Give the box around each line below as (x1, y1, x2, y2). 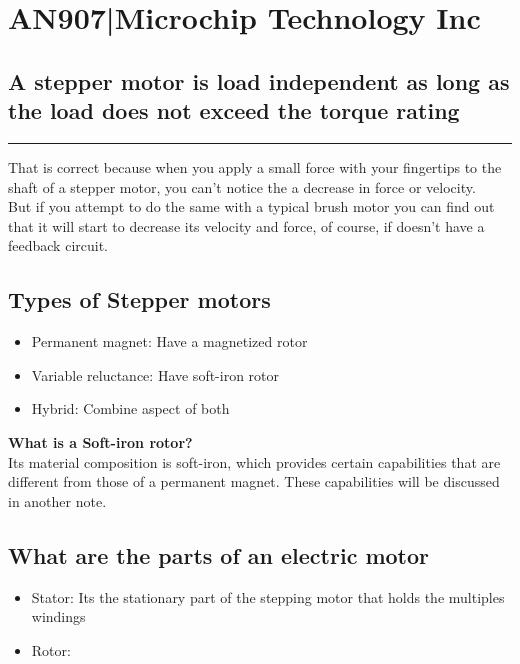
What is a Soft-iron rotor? (8, 431, 193, 452)
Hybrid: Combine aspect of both (31, 398, 230, 419)
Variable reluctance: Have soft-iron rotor (31, 364, 280, 385)
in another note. (8, 490, 107, 511)
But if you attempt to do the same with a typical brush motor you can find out (8, 196, 495, 217)
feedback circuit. (8, 235, 108, 256)
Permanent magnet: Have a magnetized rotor (31, 331, 308, 352)
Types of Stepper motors (8, 284, 271, 315)
